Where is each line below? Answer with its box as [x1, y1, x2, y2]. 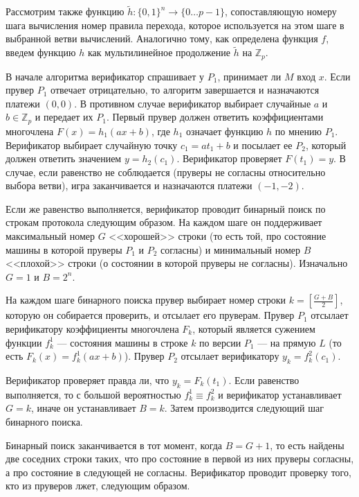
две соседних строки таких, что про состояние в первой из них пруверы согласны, [6, 451, 354, 466]
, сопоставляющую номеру [225, 4, 337, 19]
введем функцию [6, 45, 76, 60]
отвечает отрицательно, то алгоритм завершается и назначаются [50, 82, 320, 97]
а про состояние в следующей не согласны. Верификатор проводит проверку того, [6, 464, 351, 479]
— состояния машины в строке [57, 335, 188, 349]
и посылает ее [233, 137, 293, 152]
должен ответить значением [6, 151, 122, 166]
